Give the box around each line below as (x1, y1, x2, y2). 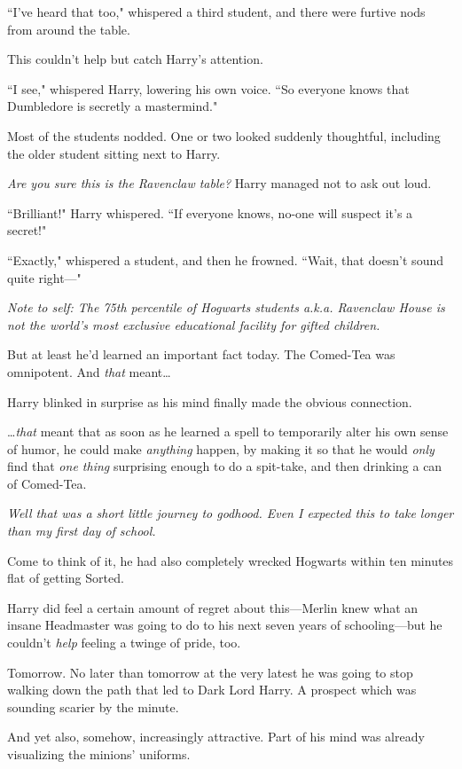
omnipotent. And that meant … (7, 362, 171, 381)
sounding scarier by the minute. (7, 697, 179, 716)
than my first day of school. (7, 522, 156, 540)
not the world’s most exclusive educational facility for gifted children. (7, 315, 380, 333)
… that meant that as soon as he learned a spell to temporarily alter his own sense (7, 422, 449, 441)
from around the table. (7, 20, 130, 38)
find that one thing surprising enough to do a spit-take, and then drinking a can (7, 457, 442, 475)
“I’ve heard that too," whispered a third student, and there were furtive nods (7, 3, 426, 20)
